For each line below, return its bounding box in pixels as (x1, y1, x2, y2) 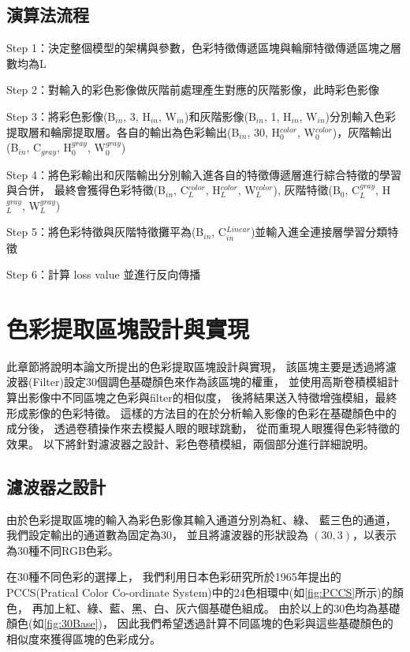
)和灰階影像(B (184, 107, 256, 124)
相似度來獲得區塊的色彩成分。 (6, 630, 161, 646)
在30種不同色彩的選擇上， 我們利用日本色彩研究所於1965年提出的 (6, 568, 341, 585)
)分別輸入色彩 (325, 107, 397, 124)
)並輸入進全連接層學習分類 (250, 223, 388, 240)
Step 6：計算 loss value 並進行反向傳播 (6, 266, 201, 283)
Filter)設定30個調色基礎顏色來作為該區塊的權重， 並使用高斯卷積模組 (32, 373, 388, 390)
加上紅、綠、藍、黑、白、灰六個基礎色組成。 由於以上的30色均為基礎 (43, 599, 401, 616)
